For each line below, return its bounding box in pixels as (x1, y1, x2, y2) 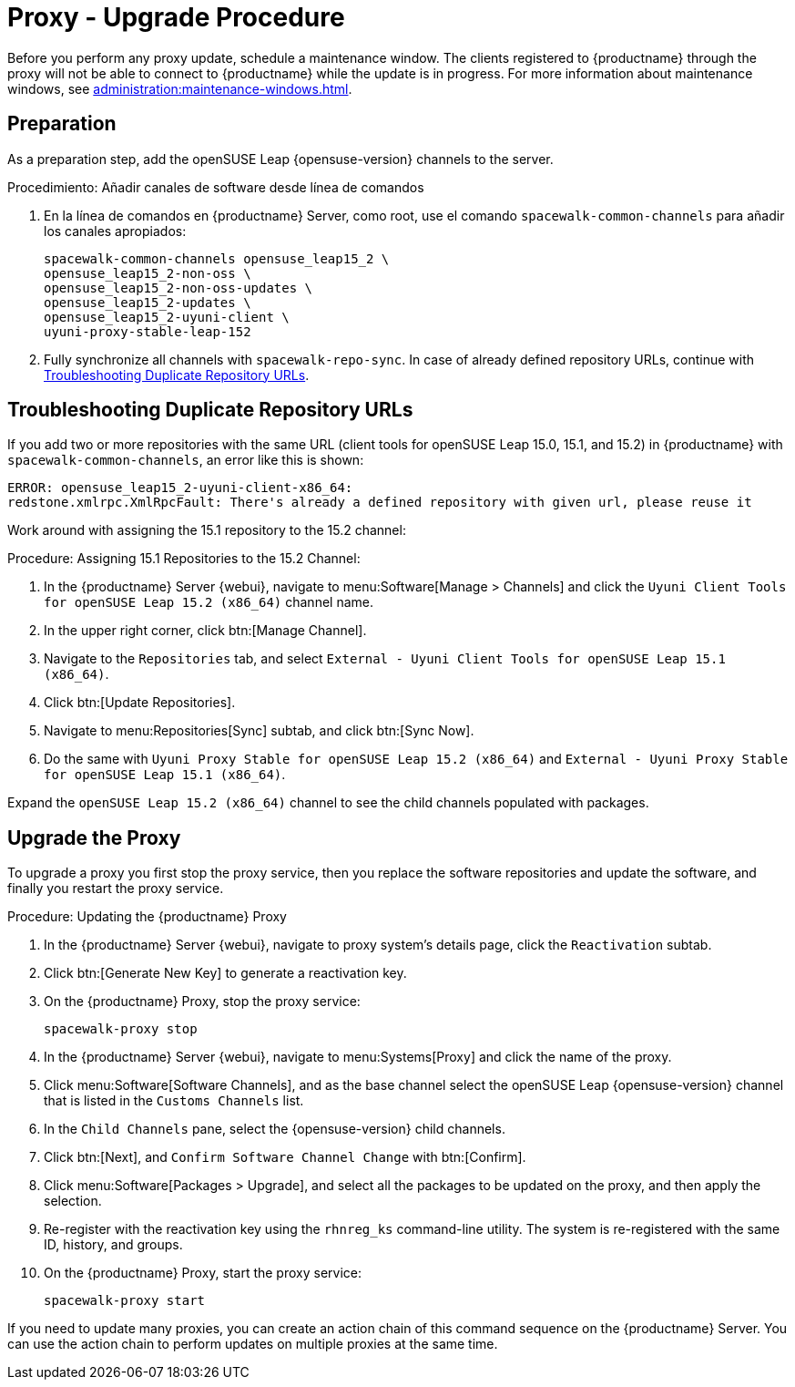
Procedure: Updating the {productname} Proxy (7, 909, 287, 925)
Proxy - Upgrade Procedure (7, 2, 345, 33)
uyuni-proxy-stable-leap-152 (44, 324, 251, 339)
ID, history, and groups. (44, 1237, 183, 1253)
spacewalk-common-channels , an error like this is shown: (7, 452, 364, 468)
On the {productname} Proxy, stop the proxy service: (44, 993, 361, 1010)
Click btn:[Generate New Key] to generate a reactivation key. (44, 965, 407, 981)
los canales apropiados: (44, 222, 187, 239)
